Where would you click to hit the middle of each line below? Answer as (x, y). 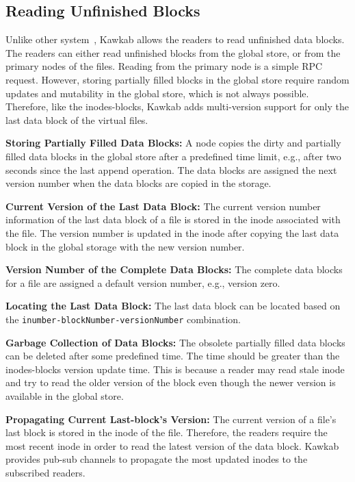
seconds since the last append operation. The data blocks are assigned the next (171, 169)
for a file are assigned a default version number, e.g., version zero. (143, 282)
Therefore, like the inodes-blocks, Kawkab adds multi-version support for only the (177, 106)
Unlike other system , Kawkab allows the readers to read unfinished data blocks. (175, 39)
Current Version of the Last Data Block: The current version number (163, 206)
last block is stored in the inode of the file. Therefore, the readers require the (167, 432)
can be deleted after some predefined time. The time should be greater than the (173, 356)
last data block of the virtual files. (77, 119)
